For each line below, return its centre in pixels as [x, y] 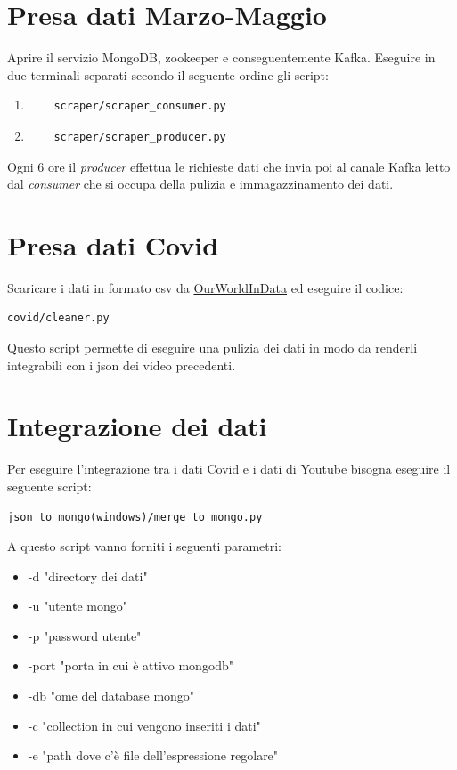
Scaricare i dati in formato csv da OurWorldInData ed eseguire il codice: [205, 287]
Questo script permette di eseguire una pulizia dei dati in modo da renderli [212, 347]
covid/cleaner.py [58, 318]
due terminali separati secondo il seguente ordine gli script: [168, 74]
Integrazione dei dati [137, 426]
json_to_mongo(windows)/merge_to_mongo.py [135, 517]
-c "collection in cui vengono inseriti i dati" [144, 725]
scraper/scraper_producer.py [140, 137]
